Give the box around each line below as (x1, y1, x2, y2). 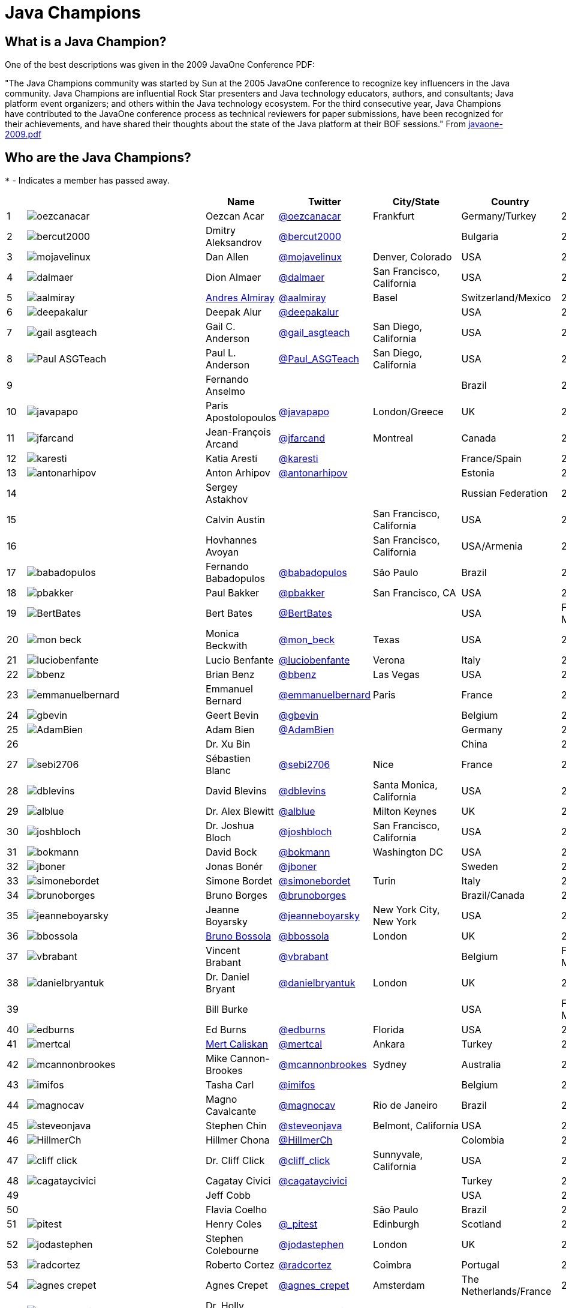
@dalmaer (278, 271, 325, 284)
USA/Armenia (461, 540, 523, 553)
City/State (392, 196, 439, 208)
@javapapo (278, 406, 330, 418)
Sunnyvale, (373, 1148, 423, 1161)
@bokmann (278, 846, 330, 859)
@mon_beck (278, 634, 335, 646)
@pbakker (278, 587, 325, 599)
